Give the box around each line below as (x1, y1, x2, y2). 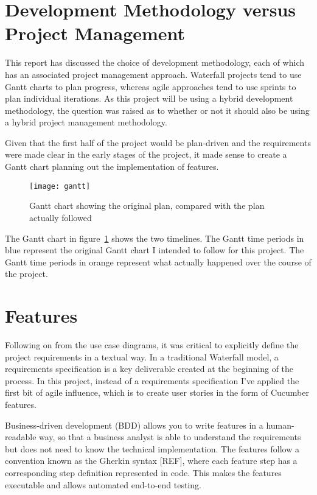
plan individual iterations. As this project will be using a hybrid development (5, 92, 293, 105)
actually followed (29, 211, 92, 223)
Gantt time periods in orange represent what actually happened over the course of (5, 255, 312, 268)
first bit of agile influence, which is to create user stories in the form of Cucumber (5, 386, 309, 399)
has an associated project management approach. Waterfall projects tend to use (5, 68, 302, 80)
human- (266, 418, 294, 431)
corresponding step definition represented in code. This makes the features (5, 466, 282, 479)
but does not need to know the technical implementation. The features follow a (5, 442, 299, 455)
